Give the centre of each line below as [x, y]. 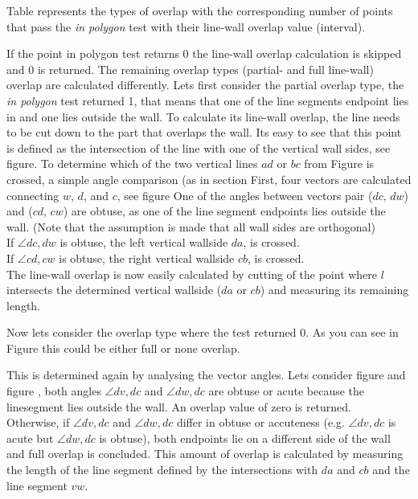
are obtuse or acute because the [287, 391]
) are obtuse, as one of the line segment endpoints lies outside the [224, 211]
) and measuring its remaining [334, 290]
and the [391, 470]
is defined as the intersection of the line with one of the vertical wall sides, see [199, 147]
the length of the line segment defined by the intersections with [162, 470]
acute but [30, 438]
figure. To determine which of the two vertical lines [132, 164]
